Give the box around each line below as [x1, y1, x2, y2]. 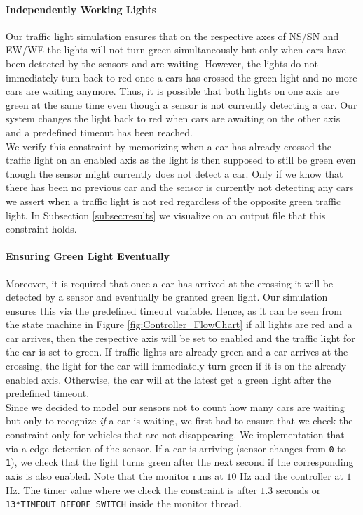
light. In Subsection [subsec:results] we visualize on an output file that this [6, 207, 326, 222]
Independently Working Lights [6, 1, 157, 16]
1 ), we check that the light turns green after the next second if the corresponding [6, 455, 354, 469]
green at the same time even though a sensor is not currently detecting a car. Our [6, 97, 357, 112]
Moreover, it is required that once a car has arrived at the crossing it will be [6, 275, 334, 290]
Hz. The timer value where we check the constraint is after [6, 482, 257, 497]
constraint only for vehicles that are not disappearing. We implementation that [6, 427, 345, 442]
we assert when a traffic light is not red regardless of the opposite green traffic [6, 193, 341, 208]
